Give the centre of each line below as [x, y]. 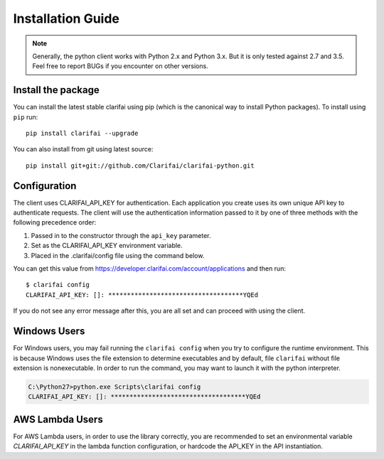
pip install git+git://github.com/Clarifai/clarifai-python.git [140, 166]
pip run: [26, 117]
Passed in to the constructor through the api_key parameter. [121, 235]
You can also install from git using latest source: [83, 149]
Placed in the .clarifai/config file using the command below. [118, 255]
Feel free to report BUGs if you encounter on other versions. [121, 66]
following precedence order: [55, 222]
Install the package [56, 90]
